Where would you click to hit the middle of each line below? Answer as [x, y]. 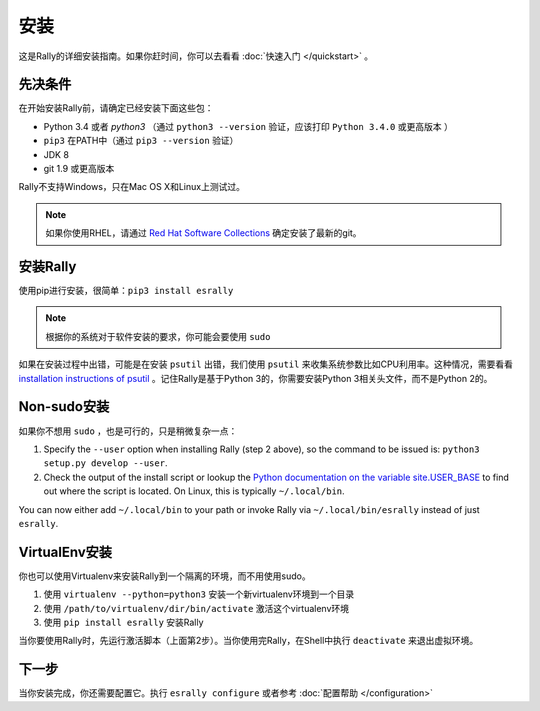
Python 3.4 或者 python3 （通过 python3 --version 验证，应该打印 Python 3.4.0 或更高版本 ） [248, 126]
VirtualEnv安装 [65, 551]
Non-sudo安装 [64, 406]
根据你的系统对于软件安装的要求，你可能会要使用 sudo [158, 336]
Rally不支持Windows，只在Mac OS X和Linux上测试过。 [131, 187]
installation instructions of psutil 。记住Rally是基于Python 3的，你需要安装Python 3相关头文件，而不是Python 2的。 [255, 378]
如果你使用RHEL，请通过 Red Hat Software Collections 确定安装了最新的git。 [203, 233]
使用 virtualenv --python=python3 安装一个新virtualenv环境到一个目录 [199, 594]
